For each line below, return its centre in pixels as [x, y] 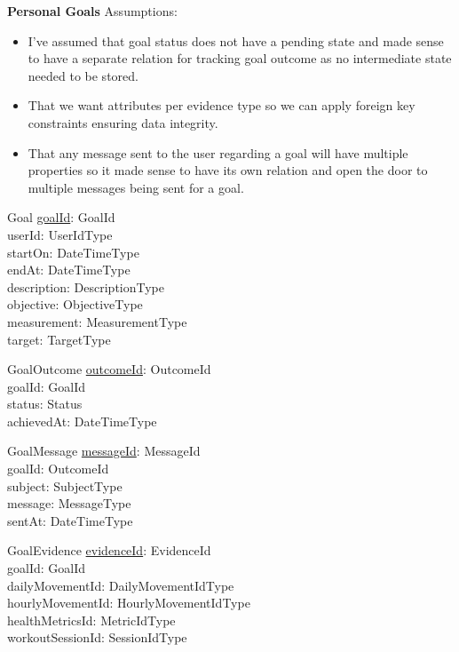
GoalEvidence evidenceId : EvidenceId [109, 550]
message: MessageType [69, 503]
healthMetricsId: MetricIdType [91, 620]
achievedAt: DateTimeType [82, 421]
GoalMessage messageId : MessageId [104, 451]
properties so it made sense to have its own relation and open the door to [228, 170]
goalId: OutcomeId [58, 469]
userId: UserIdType [60, 234]
